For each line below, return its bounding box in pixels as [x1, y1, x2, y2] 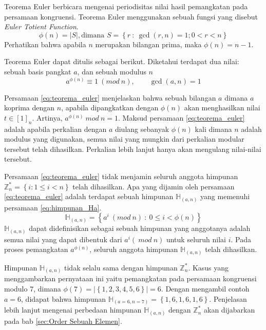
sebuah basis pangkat [4, 66, 71, 76]
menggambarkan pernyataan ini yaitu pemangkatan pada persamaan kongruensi [4, 273, 257, 284]
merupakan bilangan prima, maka [95, 38, 202, 49]
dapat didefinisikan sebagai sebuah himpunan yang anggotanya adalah [29, 223, 251, 234]
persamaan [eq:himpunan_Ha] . [4, 202, 102, 212]
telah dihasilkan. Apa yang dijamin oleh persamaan [72, 181, 235, 191]
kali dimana [195, 123, 232, 134]
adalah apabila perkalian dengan [4, 123, 107, 134]
